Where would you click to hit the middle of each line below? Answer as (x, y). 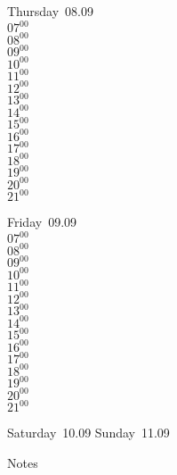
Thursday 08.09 (50, 11)
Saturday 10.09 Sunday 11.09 (88, 433)
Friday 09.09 (42, 222)
